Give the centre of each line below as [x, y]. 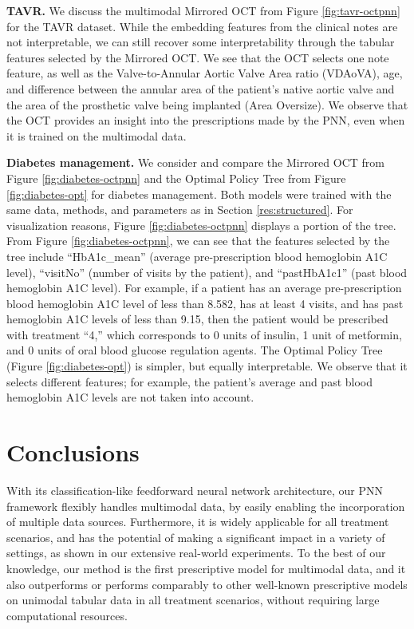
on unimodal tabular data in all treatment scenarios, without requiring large [193, 600]
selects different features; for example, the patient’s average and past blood [190, 381]
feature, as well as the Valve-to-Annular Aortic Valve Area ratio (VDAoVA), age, [205, 73]
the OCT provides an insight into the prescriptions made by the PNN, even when [206, 120]
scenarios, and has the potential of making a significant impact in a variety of [196, 537]
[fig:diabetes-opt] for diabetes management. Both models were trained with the [199, 194]
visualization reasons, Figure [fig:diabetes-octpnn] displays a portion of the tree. [201, 225]
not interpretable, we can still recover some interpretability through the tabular [201, 42]
